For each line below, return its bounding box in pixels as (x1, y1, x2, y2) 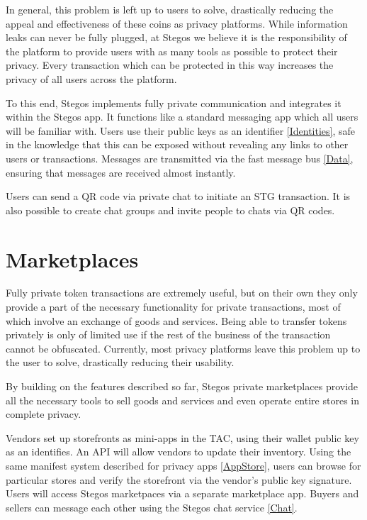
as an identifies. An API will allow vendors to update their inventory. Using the (6, 444, 351, 459)
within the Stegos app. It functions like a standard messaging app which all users (6, 109, 358, 124)
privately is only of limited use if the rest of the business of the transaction (6, 327, 331, 342)
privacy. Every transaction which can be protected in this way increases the (6, 57, 334, 72)
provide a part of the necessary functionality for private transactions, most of (6, 299, 341, 314)
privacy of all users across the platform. (6, 71, 177, 86)
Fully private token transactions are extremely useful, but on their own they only (6, 285, 358, 300)
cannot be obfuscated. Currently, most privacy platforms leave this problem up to (6, 341, 361, 355)
